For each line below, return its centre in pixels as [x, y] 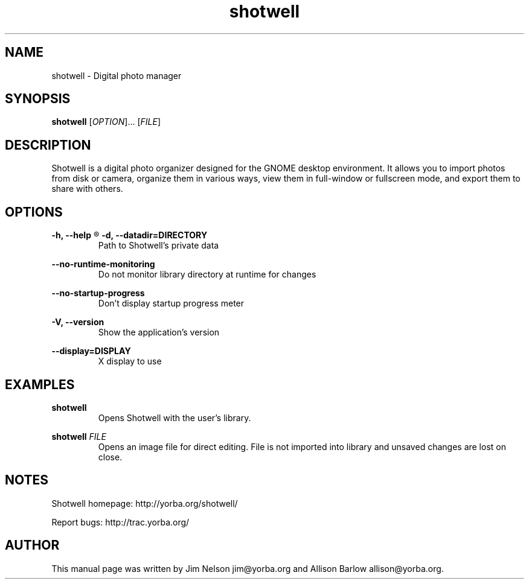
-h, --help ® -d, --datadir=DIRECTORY [130, 235]
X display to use [130, 361]
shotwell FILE [79, 436]
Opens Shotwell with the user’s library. [175, 417]
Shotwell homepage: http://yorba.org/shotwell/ [145, 503]
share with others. [87, 189]
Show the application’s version [159, 332]
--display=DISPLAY [91, 351]
